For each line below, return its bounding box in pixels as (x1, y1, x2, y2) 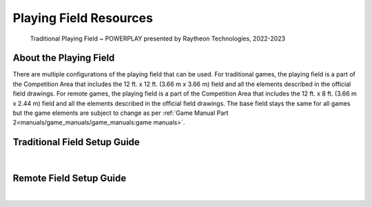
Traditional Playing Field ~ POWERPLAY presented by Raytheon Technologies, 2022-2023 (30, 34, 286, 43)
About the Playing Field (12, 52, 115, 64)
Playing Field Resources (12, 10, 153, 25)
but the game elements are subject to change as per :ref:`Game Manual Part (12, 109, 229, 117)
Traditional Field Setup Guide (12, 136, 141, 148)
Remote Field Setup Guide (12, 173, 127, 184)
